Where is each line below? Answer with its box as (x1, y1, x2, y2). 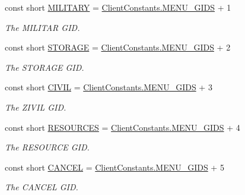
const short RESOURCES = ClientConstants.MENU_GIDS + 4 (5, 121, 240, 133)
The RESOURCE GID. (5, 141, 90, 153)
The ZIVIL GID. (5, 100, 66, 113)
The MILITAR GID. (5, 21, 80, 33)
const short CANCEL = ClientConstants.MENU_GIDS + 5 (5, 161, 224, 173)
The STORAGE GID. (5, 61, 84, 73)
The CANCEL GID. (5, 181, 78, 193)
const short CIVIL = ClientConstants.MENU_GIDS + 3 (5, 81, 212, 93)
